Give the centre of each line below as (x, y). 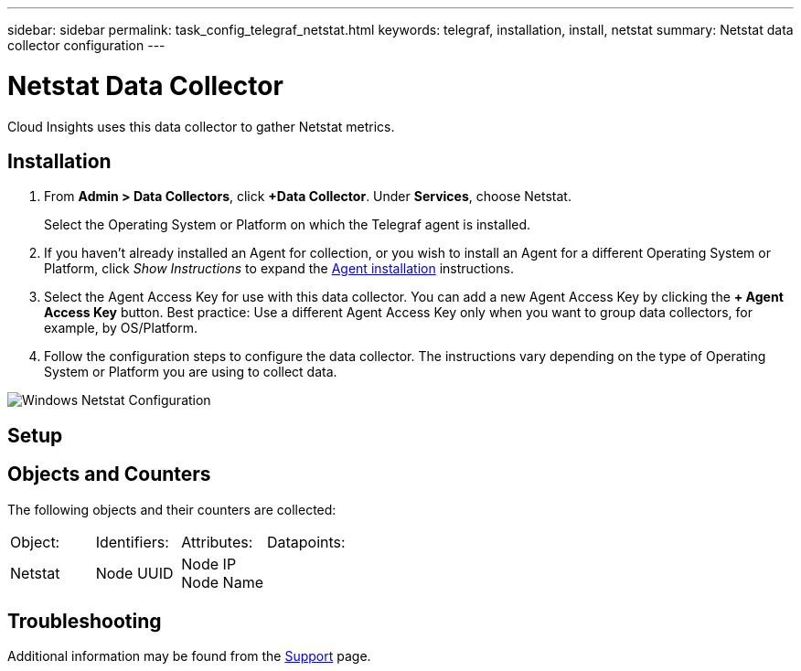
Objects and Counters (109, 474)
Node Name (222, 582)
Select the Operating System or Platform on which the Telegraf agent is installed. (288, 225)
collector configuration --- (86, 45)
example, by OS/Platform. (121, 328)
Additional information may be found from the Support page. (189, 656)
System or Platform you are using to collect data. (191, 372)
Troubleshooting (85, 622)
